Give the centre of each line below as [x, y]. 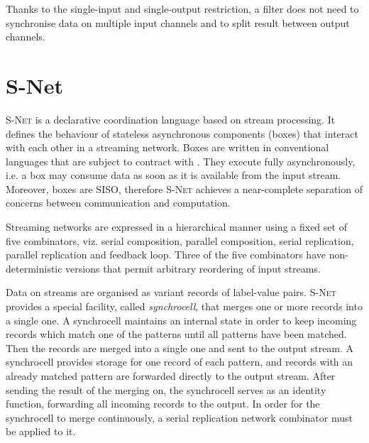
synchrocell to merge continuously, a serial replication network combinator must [179, 417]
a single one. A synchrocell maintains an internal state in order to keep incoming [181, 320]
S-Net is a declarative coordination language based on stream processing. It [171, 119]
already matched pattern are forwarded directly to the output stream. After [171, 376]
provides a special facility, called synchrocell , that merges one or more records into [184, 306]
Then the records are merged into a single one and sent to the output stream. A [180, 348]
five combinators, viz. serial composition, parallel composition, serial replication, [180, 240]
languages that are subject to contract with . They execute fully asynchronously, [181, 161]
